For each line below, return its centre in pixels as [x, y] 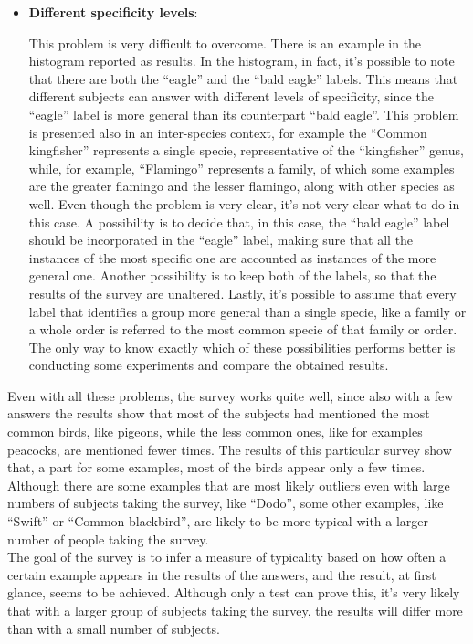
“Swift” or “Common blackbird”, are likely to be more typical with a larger [218, 521]
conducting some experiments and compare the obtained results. [209, 365]
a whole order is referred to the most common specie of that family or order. [243, 329]
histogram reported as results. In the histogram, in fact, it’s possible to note [242, 61]
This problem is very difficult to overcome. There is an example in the [225, 42]
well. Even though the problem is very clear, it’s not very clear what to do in [244, 203]
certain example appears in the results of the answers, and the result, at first [222, 574]
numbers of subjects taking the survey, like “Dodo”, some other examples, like [226, 503]
